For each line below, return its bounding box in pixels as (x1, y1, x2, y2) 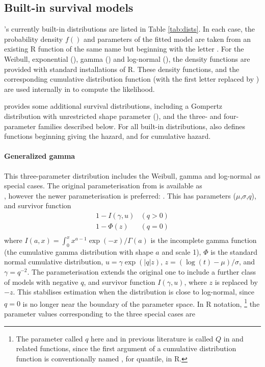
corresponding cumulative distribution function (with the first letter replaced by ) (4, 74, 259, 84)
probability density (4, 33, 63, 44)
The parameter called (16, 333, 83, 344)
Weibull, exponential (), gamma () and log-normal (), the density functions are (4, 53, 250, 64)
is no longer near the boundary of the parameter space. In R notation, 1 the (22, 297, 260, 309)
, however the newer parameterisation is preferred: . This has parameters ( (4, 190, 236, 201)
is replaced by (215, 276, 258, 287)
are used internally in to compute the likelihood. (4, 83, 155, 94)
